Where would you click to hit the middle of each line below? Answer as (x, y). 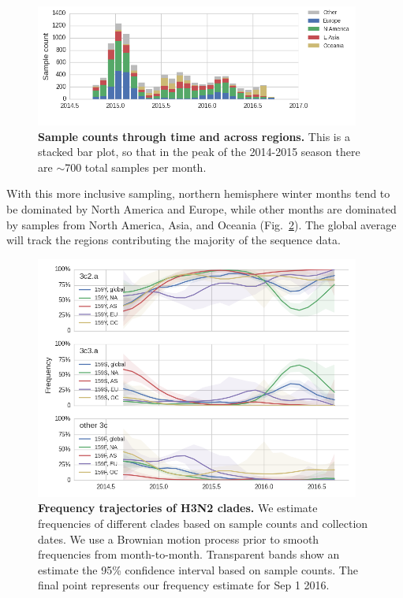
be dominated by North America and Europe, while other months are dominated (201, 209)
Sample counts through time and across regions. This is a (194, 136)
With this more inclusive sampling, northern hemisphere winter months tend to (198, 193)
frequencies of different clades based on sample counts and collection (203, 524)
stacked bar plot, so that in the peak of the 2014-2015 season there (199, 152)
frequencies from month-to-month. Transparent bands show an (189, 554)
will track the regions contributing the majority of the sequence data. (174, 240)
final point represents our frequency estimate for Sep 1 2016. (184, 585)
